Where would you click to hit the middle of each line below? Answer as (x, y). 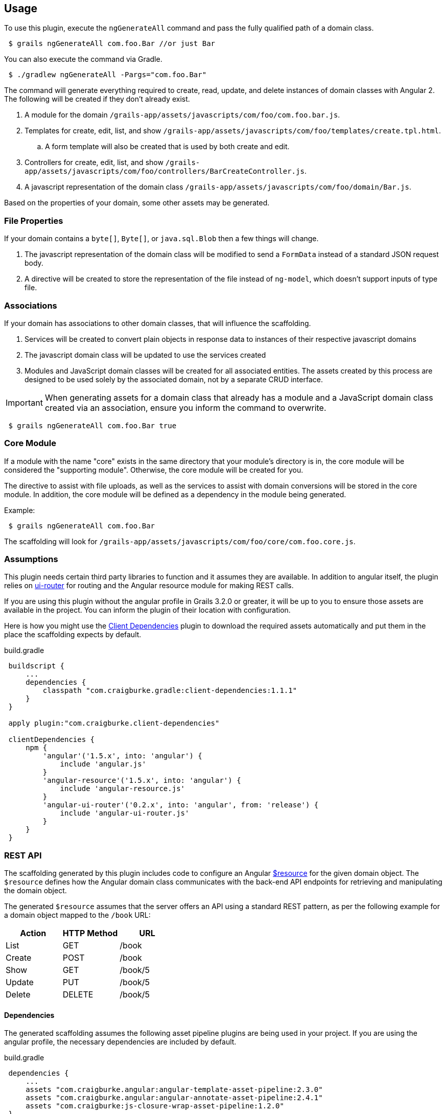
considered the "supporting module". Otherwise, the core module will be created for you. (154, 470)
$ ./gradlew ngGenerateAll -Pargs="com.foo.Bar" (108, 75)
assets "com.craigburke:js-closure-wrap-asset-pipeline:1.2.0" (155, 1106)
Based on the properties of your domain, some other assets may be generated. (137, 203)
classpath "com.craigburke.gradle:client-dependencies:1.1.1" (170, 691)
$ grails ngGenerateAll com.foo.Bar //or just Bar (112, 44)
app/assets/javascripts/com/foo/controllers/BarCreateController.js (165, 171)
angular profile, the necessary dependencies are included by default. (120, 1042)
